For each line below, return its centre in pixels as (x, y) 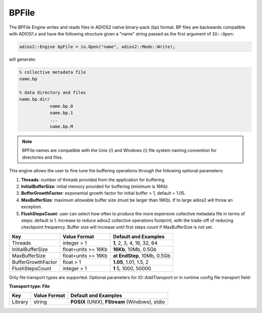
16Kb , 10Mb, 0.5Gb (135, 249)
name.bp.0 (61, 106)
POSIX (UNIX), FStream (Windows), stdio (118, 302)
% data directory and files (52, 93)
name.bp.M (61, 127)
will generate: (23, 59)
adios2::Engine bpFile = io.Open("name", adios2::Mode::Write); (97, 47)
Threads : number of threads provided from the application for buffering (93, 180)
